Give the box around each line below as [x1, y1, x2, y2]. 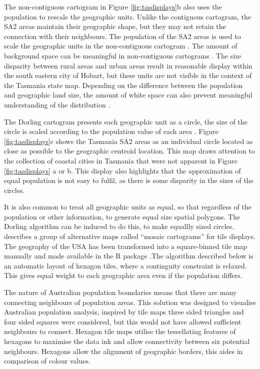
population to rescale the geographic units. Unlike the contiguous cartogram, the [4, 11, 251, 21]
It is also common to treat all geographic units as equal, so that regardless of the [4, 201, 251, 212]
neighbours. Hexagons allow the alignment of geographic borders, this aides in [4, 345, 243, 356]
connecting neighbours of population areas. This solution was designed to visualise [4, 296, 256, 307]
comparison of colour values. [4, 355, 90, 366]
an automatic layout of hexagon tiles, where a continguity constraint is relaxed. [4, 260, 247, 270]
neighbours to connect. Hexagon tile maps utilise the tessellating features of [4, 326, 236, 336]
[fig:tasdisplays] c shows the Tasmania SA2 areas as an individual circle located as [4, 135, 253, 146]
